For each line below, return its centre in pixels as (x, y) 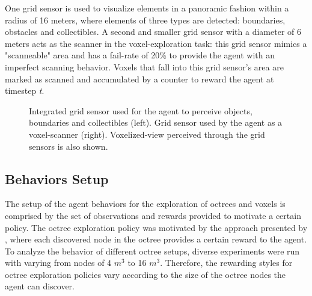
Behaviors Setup (57, 178)
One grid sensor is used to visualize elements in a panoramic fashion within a (147, 8)
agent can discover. (40, 286)
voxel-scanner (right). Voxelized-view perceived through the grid (147, 134)
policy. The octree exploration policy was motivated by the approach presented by (156, 227)
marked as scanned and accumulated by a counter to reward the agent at (139, 79)
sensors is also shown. (69, 146)
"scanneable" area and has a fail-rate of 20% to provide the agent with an (140, 55)
